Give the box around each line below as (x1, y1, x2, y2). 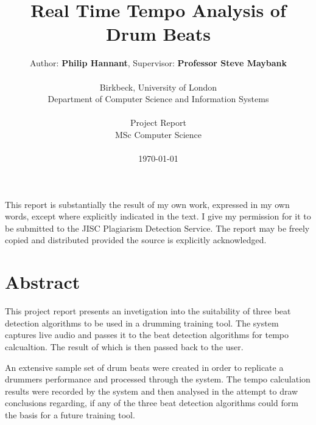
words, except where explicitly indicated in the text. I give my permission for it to (5, 210, 311, 223)
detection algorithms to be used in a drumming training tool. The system (5, 316, 279, 329)
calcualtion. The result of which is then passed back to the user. (5, 340, 244, 353)
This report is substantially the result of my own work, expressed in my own (5, 198, 290, 210)
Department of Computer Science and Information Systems (47, 92, 269, 105)
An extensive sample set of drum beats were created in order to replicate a (5, 361, 284, 373)
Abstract (5, 269, 80, 294)
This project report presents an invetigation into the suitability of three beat (5, 305, 291, 317)
